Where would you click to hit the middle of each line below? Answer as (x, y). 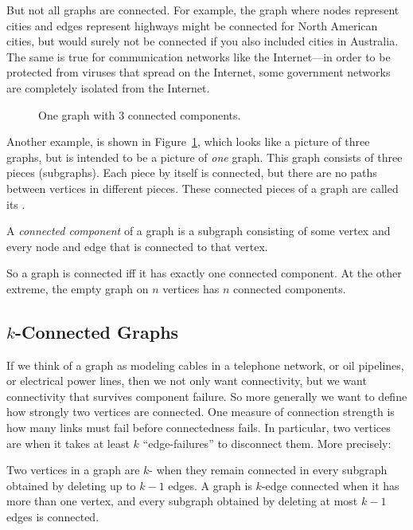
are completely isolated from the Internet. (108, 87)
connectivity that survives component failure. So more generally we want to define (207, 396)
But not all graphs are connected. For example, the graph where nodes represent (203, 10)
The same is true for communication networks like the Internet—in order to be (199, 56)
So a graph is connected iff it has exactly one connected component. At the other (204, 273)
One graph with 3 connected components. (140, 114)
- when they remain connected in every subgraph (268, 470)
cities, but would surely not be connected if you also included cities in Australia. (203, 41)
